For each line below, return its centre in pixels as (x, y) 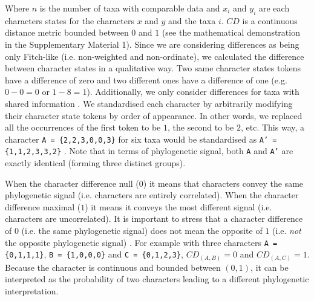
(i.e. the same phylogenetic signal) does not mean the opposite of (142, 231)
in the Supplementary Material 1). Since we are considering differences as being (152, 44)
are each (274, 8)
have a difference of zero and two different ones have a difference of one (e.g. (146, 79)
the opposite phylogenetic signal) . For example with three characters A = (141, 242)
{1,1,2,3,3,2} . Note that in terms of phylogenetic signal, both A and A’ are (149, 151)
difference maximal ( (43, 206)
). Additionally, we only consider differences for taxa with (193, 92)
